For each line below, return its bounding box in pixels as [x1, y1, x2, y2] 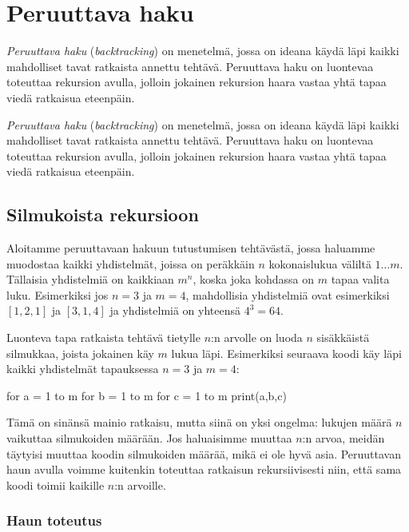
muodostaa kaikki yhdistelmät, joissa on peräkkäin [6, 255, 255, 272]
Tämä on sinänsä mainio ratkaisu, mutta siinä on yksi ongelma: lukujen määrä [6, 414, 392, 431]
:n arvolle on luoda [211, 329, 303, 346]
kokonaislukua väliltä [268, 255, 371, 272]
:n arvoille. [114, 476, 166, 493]
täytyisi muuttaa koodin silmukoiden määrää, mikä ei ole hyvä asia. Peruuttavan [6, 445, 402, 462]
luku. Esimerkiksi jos [6, 286, 109, 303]
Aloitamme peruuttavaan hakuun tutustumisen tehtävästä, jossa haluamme [6, 240, 375, 256]
